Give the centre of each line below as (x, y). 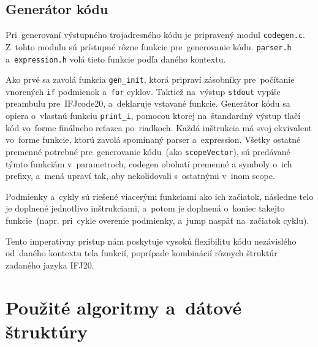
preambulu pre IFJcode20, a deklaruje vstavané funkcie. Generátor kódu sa (148, 103)
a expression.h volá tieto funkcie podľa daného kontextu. (116, 59)
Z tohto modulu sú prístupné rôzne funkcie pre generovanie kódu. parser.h (149, 46)
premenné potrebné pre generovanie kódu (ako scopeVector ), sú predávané (148, 151)
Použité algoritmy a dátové (124, 307)
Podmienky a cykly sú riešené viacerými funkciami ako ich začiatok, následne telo (160, 196)
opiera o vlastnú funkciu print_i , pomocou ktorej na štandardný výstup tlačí (153, 116)
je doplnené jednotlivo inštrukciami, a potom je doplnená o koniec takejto (145, 208)
